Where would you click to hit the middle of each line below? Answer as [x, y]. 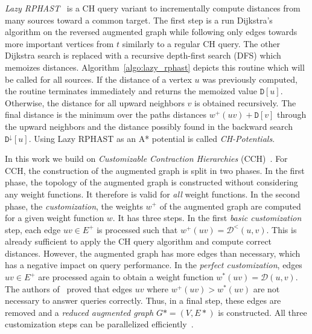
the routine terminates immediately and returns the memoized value [131, 91]
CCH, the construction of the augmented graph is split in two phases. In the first [155, 170]
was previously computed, [250, 79]
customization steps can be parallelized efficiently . [99, 324]
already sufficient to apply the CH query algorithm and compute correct [138, 241]
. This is [282, 229]
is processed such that [137, 229]
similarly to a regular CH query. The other [201, 43]
